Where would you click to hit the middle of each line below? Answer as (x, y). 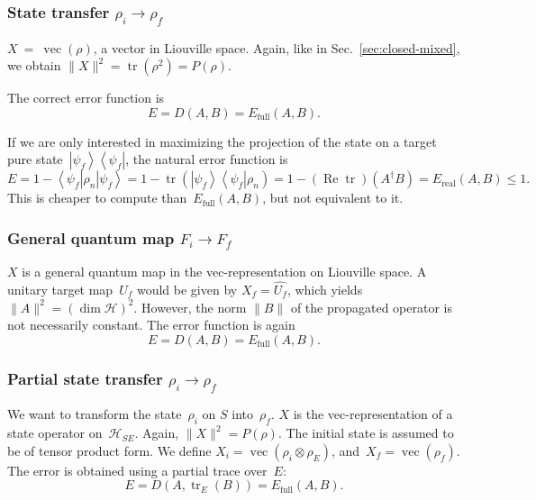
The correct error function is (86, 98)
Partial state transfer (85, 378)
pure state (35, 159)
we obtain (34, 65)
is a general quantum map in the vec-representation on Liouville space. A (224, 272)
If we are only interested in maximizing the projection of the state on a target (222, 141)
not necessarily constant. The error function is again (151, 325)
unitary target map (60, 289)
